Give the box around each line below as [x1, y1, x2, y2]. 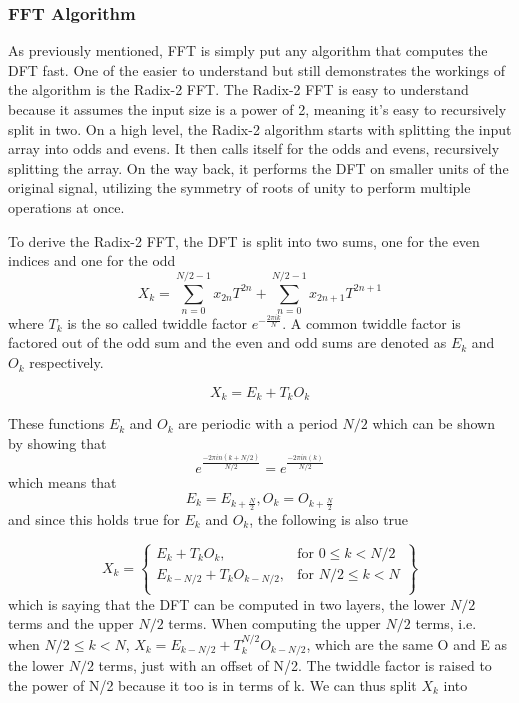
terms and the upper [8, 613, 134, 634]
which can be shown [372, 413, 495, 434]
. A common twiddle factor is [282, 312, 461, 333]
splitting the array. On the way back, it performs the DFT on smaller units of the [8, 157, 509, 178]
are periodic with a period [178, 413, 338, 434]
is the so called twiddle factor [67, 312, 248, 333]
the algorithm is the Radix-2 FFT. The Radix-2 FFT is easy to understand [8, 79, 469, 100]
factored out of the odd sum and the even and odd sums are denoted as [8, 332, 447, 353]
